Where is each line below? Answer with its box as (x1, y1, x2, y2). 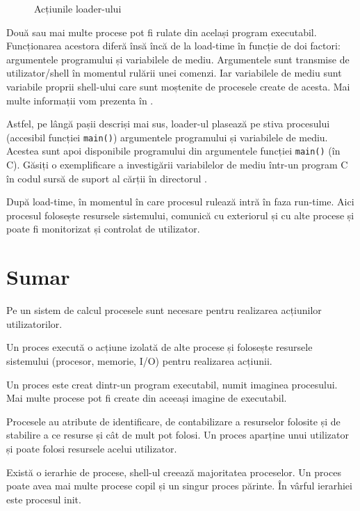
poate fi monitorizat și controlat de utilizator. (6, 221, 200, 236)
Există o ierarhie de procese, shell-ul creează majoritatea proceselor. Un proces (6, 464, 341, 479)
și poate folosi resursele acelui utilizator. (6, 441, 177, 455)
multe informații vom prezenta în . (6, 93, 154, 107)
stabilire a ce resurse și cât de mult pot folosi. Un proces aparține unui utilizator (6, 427, 350, 442)
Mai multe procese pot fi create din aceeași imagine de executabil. (6, 391, 287, 405)
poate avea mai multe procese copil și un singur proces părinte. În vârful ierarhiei (6, 478, 352, 493)
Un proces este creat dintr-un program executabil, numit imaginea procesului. (6, 377, 338, 391)
